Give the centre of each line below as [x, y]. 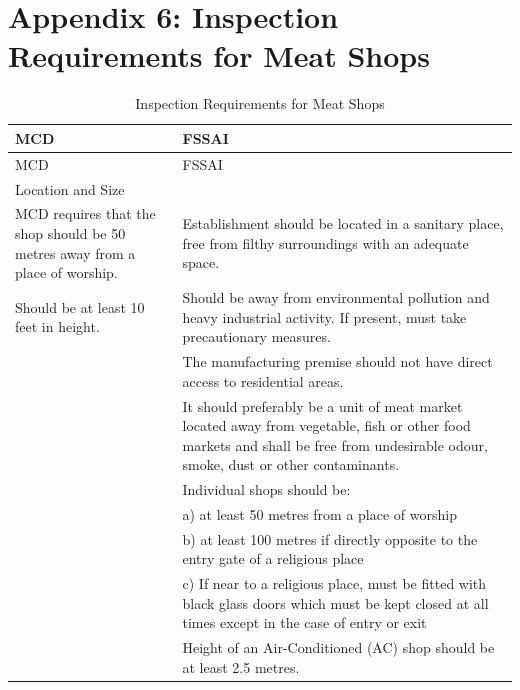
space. [201, 262]
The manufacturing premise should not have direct [337, 361]
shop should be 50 [70, 233]
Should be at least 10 [80, 306]
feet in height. [57, 326]
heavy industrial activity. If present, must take [324, 316]
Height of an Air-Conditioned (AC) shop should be [338, 647]
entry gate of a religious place [273, 558]
